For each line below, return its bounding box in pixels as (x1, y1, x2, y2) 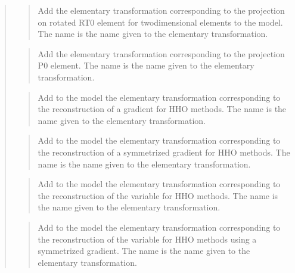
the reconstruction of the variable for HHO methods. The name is (38, 189, 278, 201)
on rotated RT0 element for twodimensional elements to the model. (38, 15, 283, 28)
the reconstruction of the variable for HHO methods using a (38, 232, 257, 245)
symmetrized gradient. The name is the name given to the (38, 244, 250, 257)
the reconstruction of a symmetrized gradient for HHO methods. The (38, 145, 290, 158)
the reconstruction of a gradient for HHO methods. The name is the (38, 103, 287, 115)
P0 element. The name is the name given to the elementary (38, 59, 254, 72)
